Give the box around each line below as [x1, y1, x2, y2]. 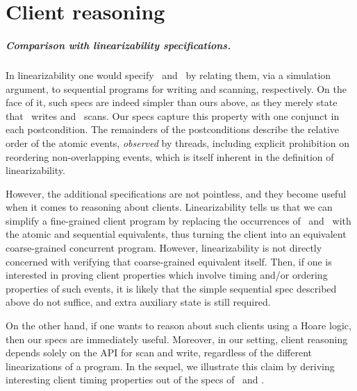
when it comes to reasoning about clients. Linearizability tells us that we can [6, 200, 333, 214]
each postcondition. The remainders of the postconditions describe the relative [6, 122, 340, 137]
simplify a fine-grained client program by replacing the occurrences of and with [6, 213, 351, 227]
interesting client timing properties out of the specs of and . [6, 372, 265, 387]
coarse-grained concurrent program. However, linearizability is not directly [6, 241, 322, 255]
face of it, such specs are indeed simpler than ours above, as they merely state [6, 95, 338, 110]
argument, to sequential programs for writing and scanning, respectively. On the [6, 81, 347, 96]
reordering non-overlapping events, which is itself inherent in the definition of [6, 149, 334, 164]
